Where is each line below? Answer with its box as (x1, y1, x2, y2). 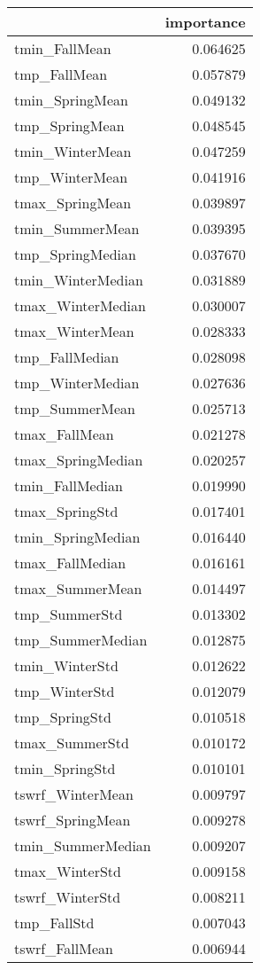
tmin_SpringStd (14, 758, 116, 778)
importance (164, 12, 246, 32)
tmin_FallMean (14, 38, 111, 59)
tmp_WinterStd (14, 681, 115, 701)
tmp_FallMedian (14, 347, 119, 367)
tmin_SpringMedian (14, 527, 141, 547)
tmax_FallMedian (14, 552, 126, 573)
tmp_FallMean (14, 64, 108, 84)
